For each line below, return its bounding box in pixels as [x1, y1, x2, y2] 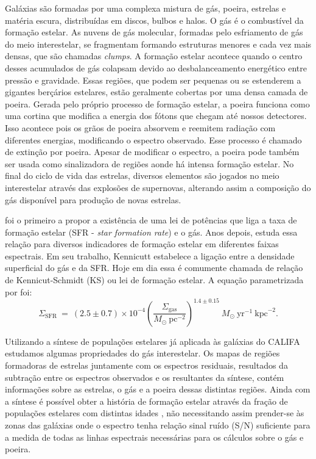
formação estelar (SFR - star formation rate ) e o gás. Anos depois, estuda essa [5, 225, 298, 238]
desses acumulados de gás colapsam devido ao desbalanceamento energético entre [5, 61, 307, 74]
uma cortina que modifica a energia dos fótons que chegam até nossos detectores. [5, 109, 307, 122]
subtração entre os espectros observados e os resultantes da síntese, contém [5, 370, 284, 383]
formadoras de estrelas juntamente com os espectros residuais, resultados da [5, 358, 288, 371]
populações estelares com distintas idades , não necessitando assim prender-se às [5, 407, 304, 419]
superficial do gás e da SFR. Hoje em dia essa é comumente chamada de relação [5, 261, 303, 274]
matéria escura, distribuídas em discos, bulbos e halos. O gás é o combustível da [5, 13, 304, 26]
